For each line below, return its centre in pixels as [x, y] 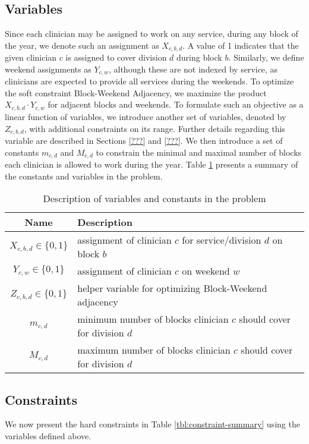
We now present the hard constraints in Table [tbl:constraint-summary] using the [152, 424]
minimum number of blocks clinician [153, 319]
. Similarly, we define [266, 57]
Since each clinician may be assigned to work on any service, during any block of [152, 34]
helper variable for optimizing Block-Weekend [172, 288]
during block [199, 57]
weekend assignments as [48, 69]
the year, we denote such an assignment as [82, 45]
